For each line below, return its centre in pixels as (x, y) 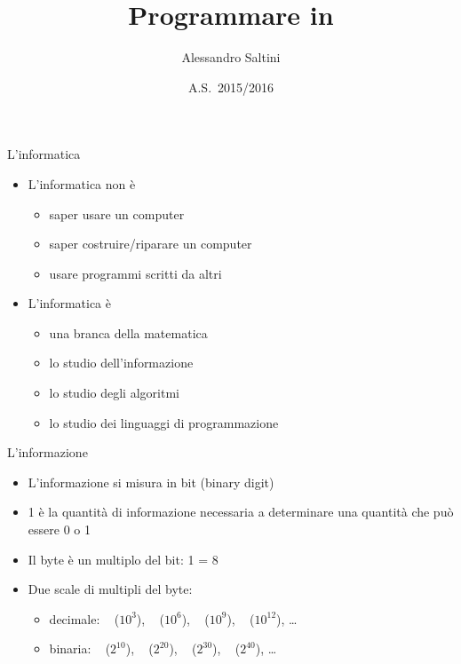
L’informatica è (69, 303)
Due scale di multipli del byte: (110, 589)
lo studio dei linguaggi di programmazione (164, 422)
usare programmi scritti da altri (135, 273)
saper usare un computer (117, 213)
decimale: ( (84, 618)
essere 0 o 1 (59, 530)
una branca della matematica (128, 332)
